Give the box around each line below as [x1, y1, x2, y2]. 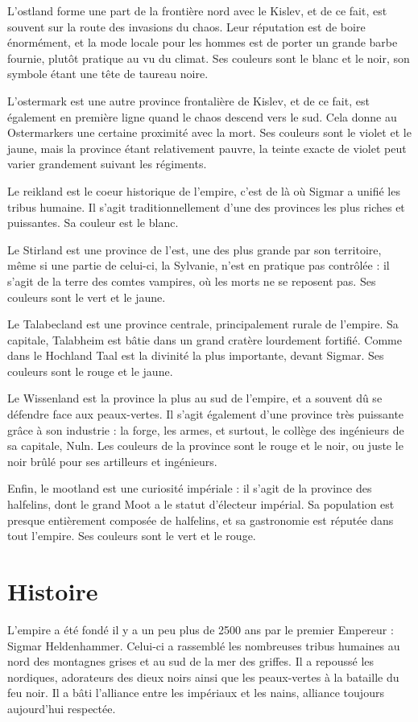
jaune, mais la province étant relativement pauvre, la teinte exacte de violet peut [7, 139, 407, 156]
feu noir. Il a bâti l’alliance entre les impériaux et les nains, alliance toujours [7, 684, 384, 701]
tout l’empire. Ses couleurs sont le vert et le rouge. [7, 527, 256, 544]
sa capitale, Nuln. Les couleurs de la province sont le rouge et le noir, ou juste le [7, 437, 404, 454]
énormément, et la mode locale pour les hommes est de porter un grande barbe [7, 34, 398, 51]
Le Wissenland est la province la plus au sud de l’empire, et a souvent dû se [7, 390, 383, 406]
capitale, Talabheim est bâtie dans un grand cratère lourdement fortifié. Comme [7, 331, 402, 348]
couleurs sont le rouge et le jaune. [7, 362, 173, 379]
